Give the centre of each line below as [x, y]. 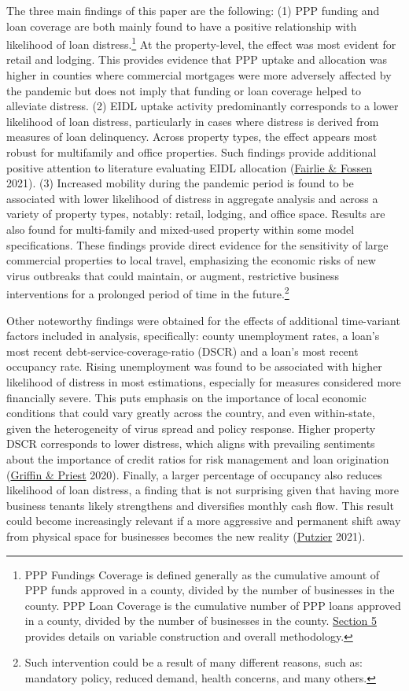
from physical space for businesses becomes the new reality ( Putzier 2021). [186, 536]
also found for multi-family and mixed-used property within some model [181, 229]
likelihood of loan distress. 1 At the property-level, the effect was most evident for [201, 43]
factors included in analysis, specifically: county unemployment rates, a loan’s [193, 336]
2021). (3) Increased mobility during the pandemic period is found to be [180, 183]
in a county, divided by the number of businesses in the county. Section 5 [201, 621]
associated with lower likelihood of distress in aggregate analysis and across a [192, 198]
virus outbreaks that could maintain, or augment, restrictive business [173, 275]
